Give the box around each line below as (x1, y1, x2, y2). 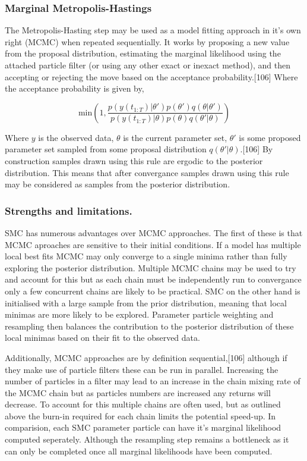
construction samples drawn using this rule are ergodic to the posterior (5, 154, 263, 167)
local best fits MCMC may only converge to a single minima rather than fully (5, 250, 287, 262)
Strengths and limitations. (5, 203, 132, 218)
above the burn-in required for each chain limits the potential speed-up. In (5, 409, 276, 422)
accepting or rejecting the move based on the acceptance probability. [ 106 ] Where (5, 70, 298, 83)
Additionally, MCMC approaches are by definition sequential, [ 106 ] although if (5, 351, 287, 363)
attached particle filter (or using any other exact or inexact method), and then (5, 59, 290, 71)
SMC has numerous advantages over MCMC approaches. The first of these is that (5, 226, 303, 239)
